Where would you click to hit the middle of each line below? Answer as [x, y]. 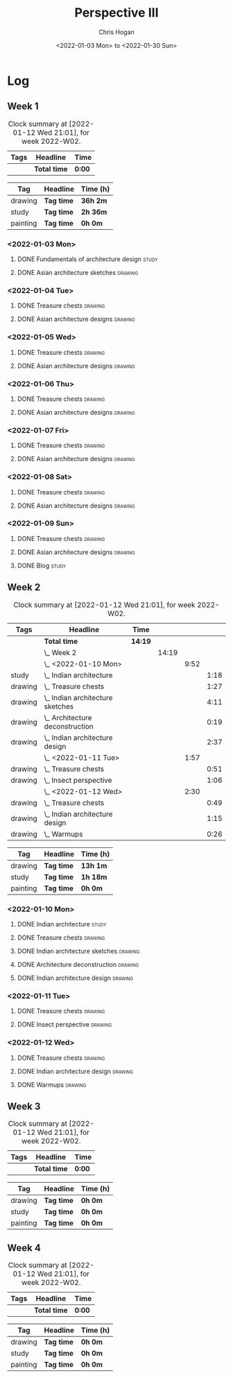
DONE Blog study [41, 565]
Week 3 [24, 1106]
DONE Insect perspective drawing [64, 1024]
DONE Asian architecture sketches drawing [78, 273]
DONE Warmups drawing [52, 1084]
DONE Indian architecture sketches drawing [78, 951]
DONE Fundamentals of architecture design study [87, 259]
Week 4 [24, 1248]
